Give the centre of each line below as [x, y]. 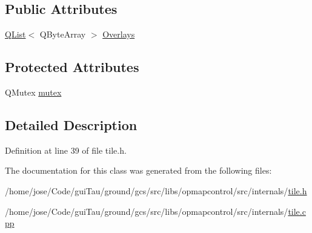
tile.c [297, 211]
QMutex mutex [33, 92]
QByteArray [63, 34]
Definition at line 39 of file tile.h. [66, 150]
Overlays [119, 34]
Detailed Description [71, 124]
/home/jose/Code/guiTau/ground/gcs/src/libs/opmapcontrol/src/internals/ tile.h [156, 190]
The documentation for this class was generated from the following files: [138, 170]
